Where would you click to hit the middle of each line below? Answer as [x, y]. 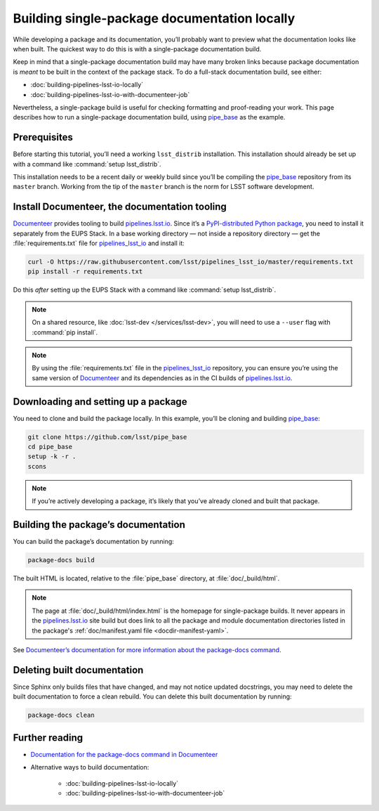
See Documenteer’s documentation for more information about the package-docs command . [147, 650]
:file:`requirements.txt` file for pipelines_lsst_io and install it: [99, 243]
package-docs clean [61, 715]
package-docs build [61, 560]
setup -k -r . [52, 456]
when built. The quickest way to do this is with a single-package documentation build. [137, 48]
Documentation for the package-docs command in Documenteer [124, 754]
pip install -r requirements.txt [85, 272]
